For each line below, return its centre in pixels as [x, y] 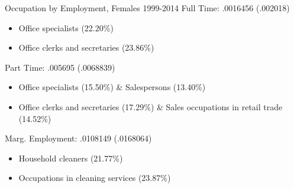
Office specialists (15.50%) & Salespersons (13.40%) [112, 87]
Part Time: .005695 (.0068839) [60, 67]
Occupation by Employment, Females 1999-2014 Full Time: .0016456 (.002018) [147, 8]
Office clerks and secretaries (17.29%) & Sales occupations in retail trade [151, 106]
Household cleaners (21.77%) [71, 158]
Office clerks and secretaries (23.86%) [86, 47]
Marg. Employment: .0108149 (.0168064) [78, 138]
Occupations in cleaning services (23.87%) [95, 178]
